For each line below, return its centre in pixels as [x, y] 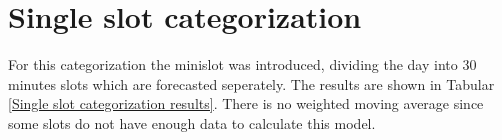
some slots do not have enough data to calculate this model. [192, 122]
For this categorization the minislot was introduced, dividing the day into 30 [242, 64]
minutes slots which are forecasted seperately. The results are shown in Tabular [251, 83]
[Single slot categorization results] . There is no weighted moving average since [246, 103]
